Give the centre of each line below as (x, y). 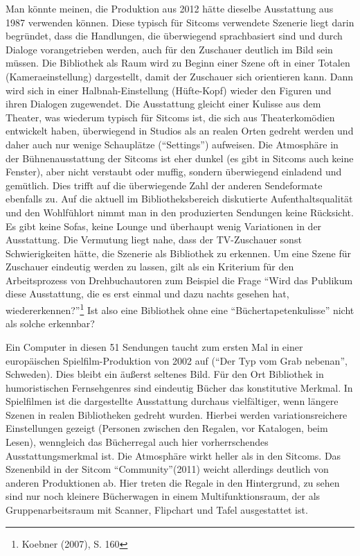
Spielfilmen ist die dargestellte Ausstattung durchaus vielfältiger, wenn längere (172, 401)
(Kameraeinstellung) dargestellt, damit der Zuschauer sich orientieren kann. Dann (180, 76)
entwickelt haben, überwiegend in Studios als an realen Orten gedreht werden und (180, 131)
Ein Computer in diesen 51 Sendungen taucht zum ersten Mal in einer (154, 346)
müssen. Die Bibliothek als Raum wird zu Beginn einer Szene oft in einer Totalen (178, 63)
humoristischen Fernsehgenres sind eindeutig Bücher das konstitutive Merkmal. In (179, 387)
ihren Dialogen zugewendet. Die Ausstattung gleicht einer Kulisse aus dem (163, 104)
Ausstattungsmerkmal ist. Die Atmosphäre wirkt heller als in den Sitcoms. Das (173, 455)
